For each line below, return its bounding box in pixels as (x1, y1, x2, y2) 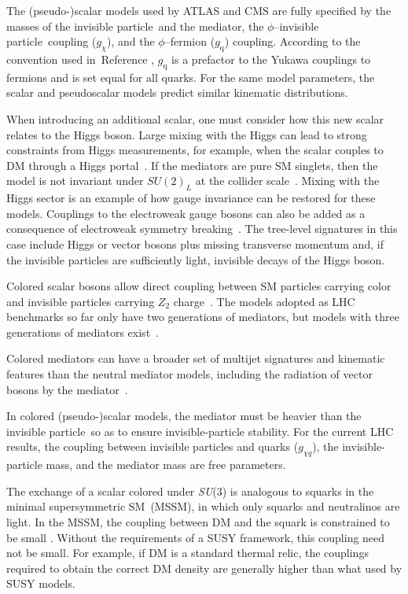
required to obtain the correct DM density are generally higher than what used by (6, 559, 402, 576)
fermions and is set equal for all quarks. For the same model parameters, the (6, 68, 375, 85)
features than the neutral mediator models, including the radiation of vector (6, 366, 373, 382)
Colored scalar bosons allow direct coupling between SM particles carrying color (6, 278, 391, 294)
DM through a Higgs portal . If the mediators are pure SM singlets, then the (6, 157, 378, 173)
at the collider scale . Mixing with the (195, 172, 380, 189)
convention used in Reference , (6, 50, 155, 67)
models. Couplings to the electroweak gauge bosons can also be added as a (6, 205, 366, 221)
